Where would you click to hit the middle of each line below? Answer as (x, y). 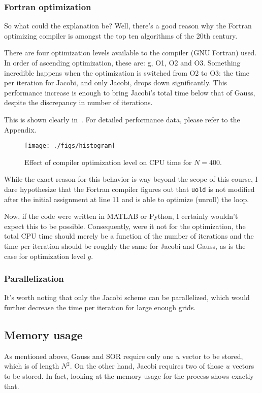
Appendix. (20, 129)
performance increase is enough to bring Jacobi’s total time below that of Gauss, (130, 92)
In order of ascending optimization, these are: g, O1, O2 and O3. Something (122, 62)
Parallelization (34, 279)
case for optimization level (45, 256)
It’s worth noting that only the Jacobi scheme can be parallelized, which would (127, 297)
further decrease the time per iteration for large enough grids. (100, 307)
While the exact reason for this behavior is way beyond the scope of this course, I (131, 179)
